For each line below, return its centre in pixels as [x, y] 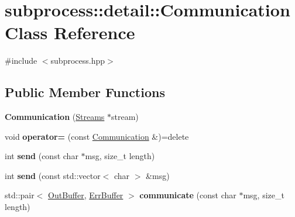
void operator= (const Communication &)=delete [97, 136]
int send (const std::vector [53, 175]
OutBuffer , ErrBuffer [86, 195]
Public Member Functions [85, 92]
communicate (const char [188, 195]
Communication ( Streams [55, 117]
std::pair [20, 195]
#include [21, 61]
